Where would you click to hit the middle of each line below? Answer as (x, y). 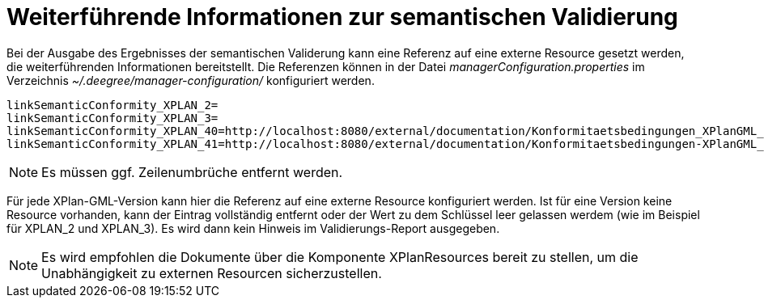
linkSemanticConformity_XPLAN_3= (112, 118)
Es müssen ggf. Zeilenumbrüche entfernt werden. (192, 172)
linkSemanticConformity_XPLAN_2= (112, 105)
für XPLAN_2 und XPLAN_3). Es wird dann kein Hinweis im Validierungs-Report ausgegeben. (253, 228)
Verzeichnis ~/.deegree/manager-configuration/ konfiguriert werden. (191, 80)
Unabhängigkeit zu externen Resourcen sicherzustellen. (212, 273)
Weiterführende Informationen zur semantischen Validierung (342, 17)
